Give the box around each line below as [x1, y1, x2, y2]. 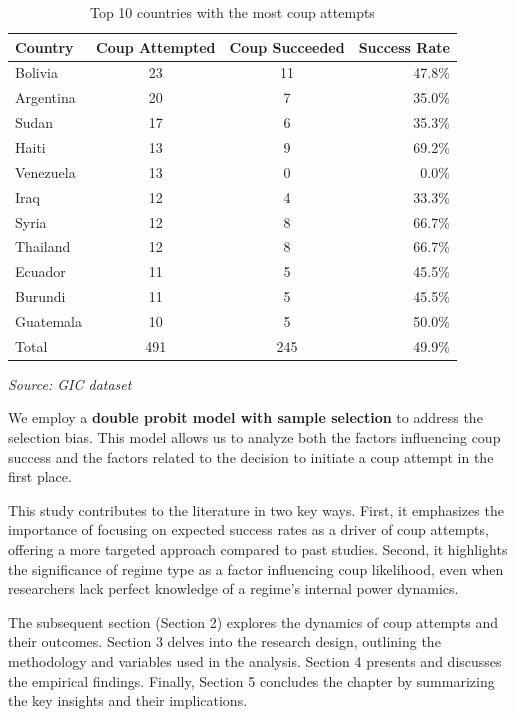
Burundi [15, 286, 66, 307]
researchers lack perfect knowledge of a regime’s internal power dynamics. [8, 578, 459, 599]
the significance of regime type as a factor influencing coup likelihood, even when [8, 558, 504, 579]
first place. [8, 466, 72, 487]
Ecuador [15, 261, 66, 282]
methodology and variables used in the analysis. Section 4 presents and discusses [8, 650, 502, 671]
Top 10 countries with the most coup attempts [89, 2, 375, 22]
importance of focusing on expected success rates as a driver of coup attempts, [8, 519, 489, 540]
